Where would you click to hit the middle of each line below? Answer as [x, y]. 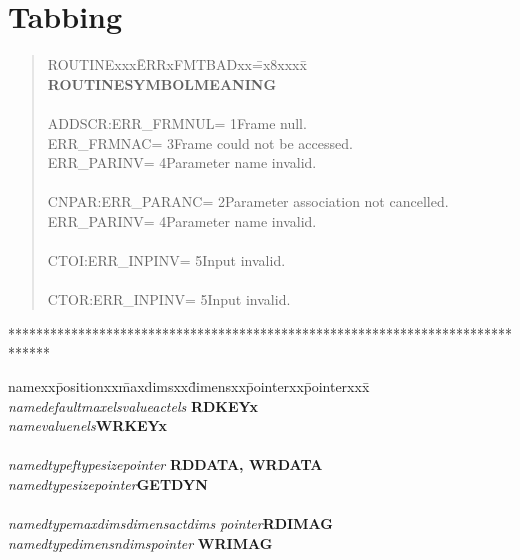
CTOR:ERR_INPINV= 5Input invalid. [169, 299]
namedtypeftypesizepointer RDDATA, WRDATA [165, 464]
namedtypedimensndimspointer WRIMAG [140, 542]
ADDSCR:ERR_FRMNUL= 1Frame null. [177, 122]
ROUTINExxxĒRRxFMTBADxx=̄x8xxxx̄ [177, 64]
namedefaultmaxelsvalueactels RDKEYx [133, 405]
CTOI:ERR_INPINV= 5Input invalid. [166, 260]
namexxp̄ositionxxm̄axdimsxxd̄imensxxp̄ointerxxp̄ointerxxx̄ [189, 386]
